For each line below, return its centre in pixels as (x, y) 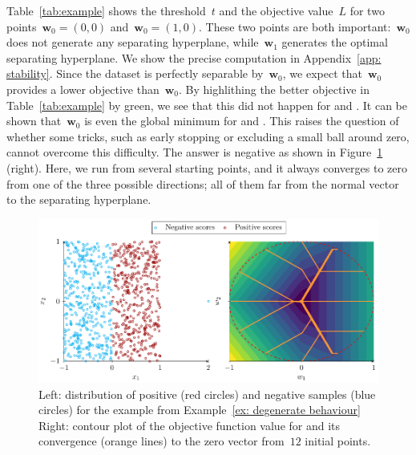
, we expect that (322, 73)
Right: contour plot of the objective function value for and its (190, 425)
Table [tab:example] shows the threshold (106, 10)
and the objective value (276, 10)
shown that (34, 121)
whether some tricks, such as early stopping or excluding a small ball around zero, (208, 136)
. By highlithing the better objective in (274, 89)
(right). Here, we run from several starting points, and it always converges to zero (207, 167)
